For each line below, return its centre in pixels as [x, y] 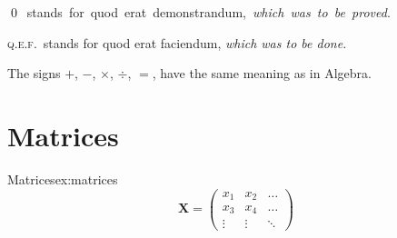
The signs [34, 73]
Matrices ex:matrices [63, 178]
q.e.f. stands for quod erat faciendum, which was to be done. [177, 42]
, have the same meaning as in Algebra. [262, 73]
